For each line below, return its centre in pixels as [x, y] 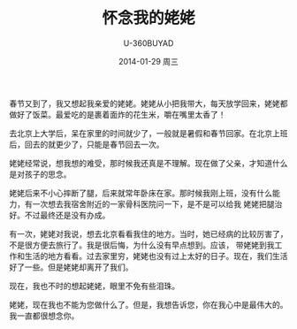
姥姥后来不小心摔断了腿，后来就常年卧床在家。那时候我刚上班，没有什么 [141, 193]
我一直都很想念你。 [44, 316]
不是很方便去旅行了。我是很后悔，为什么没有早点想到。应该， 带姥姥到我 [142, 245]
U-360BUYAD [148, 43]
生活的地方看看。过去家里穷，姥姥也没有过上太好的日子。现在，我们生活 [156, 256]
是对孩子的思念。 [40, 174]
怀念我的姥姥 [148, 18]
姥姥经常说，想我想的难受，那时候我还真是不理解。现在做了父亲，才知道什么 [148, 163]
